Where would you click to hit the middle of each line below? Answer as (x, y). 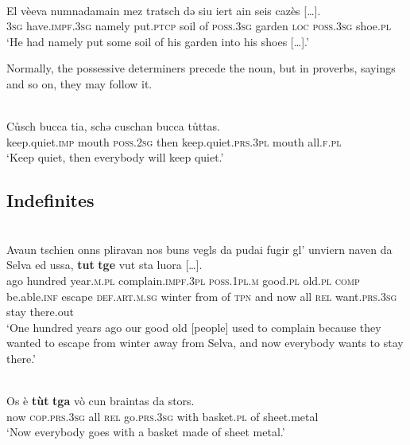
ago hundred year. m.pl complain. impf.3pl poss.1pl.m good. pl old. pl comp (183, 280)
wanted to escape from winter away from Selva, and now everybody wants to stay (205, 343)
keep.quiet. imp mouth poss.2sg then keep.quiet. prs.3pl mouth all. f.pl (174, 141)
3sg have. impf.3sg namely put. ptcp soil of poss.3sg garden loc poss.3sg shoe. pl (199, 26)
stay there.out (40, 312)
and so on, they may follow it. (79, 83)
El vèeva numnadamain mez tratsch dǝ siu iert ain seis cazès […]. (164, 10)
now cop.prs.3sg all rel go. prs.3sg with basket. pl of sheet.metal (162, 416)
